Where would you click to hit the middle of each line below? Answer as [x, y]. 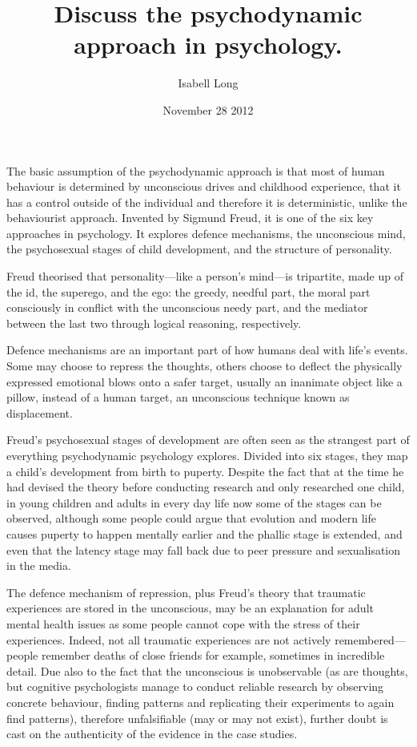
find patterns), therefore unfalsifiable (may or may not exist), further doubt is [197, 718]
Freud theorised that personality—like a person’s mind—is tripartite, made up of [205, 276]
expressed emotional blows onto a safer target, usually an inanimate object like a [204, 381]
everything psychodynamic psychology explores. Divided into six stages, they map [207, 455]
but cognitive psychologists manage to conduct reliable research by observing [195, 686]
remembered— [370, 639]
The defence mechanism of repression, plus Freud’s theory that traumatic [186, 592]
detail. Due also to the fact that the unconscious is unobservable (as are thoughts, [207, 670]
